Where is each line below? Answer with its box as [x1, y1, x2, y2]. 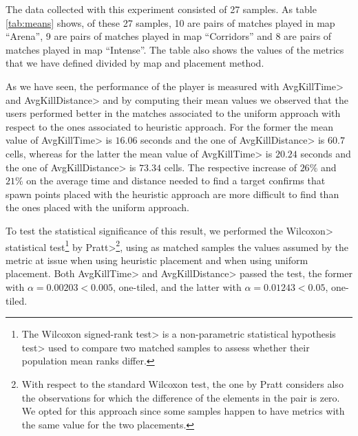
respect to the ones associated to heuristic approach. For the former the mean [6, 119, 333, 133]
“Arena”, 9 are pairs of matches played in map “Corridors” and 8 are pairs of [6, 29, 332, 43]
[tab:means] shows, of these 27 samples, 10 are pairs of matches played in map [6, 15, 335, 30]
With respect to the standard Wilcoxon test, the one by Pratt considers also [21, 376, 344, 391]
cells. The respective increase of [164, 160, 297, 174]
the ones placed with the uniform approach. [6, 200, 189, 215]
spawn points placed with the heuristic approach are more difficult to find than [6, 186, 339, 201]
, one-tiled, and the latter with [113, 279, 242, 294]
